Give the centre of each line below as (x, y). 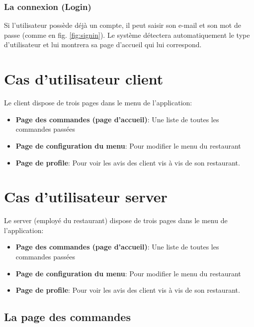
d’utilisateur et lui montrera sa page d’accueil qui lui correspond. (103, 44)
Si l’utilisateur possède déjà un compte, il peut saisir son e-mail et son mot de (123, 25)
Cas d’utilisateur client (84, 79)
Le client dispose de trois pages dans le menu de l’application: (98, 103)
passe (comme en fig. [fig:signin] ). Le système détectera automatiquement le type (127, 35)
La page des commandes (67, 317)
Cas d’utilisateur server (86, 197)
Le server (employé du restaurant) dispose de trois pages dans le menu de (116, 220)
